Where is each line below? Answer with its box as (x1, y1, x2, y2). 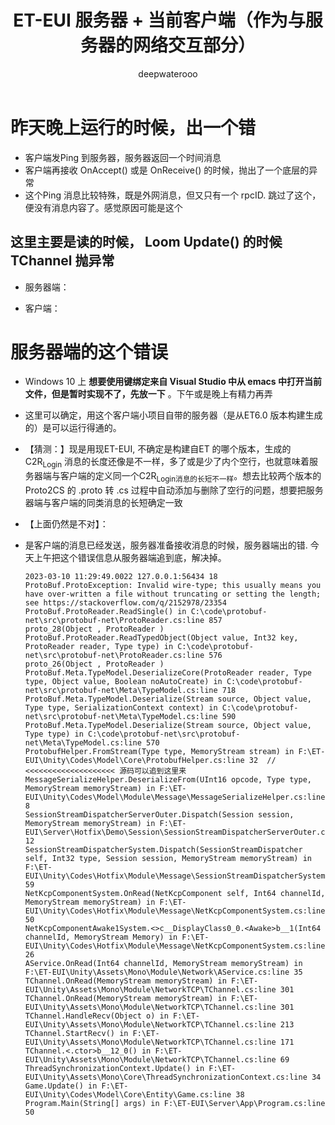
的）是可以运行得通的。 (24, 422, 122, 434)
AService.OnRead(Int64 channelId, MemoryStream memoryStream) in (24, 959, 303, 969)
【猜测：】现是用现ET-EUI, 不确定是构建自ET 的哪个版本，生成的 (24, 443, 292, 455)
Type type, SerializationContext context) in (24, 703, 218, 713)
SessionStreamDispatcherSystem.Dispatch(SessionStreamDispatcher (24, 845, 303, 855)
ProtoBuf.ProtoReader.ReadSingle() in (24, 607, 187, 617)
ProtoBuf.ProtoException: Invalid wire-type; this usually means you (24, 581, 322, 591)
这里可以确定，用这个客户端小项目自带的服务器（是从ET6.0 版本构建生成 (24, 409, 323, 421)
